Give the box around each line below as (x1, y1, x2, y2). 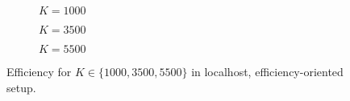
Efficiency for (6, 63, 72, 79)
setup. (6, 79, 36, 95)
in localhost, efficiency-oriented (191, 63, 344, 79)
